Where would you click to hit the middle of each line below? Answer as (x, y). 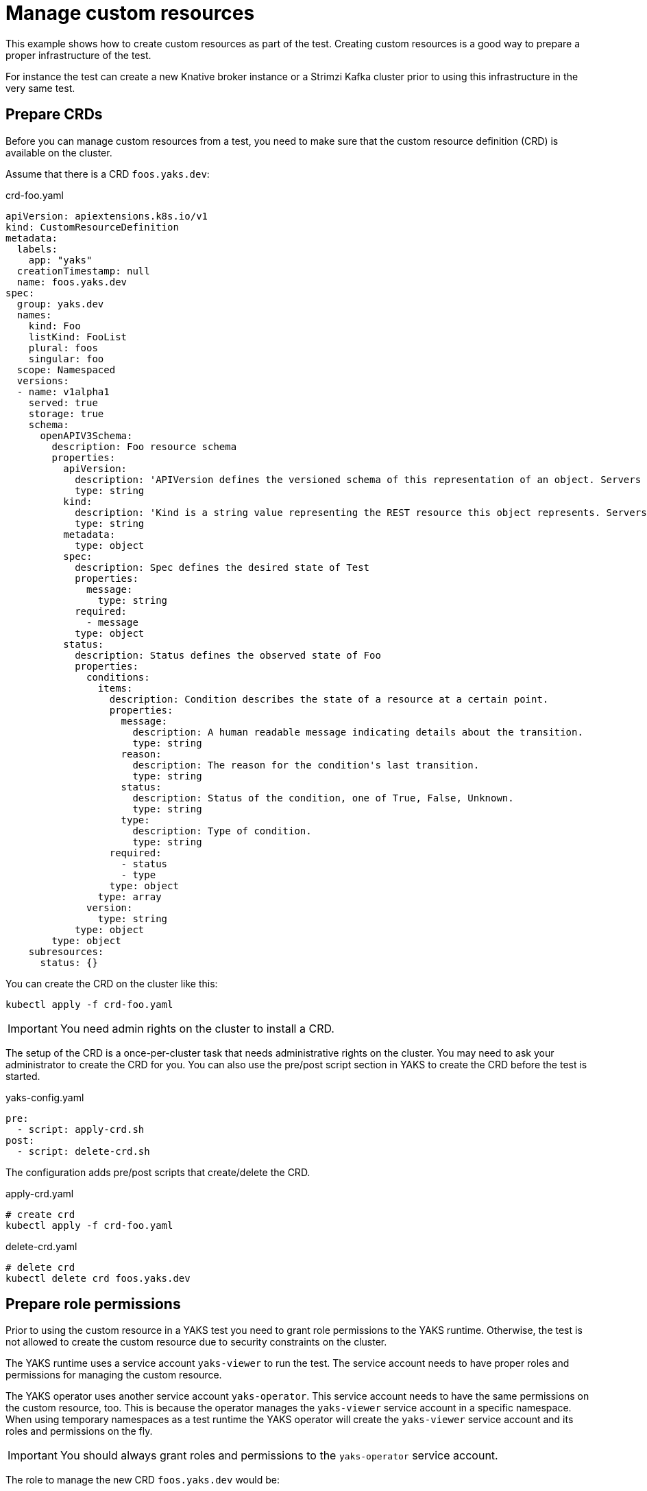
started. (23, 1076)
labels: (37, 249)
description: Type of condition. (222, 831)
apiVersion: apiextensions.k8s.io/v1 (107, 216)
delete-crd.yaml (41, 1246)
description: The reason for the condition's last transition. (306, 765)
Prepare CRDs (54, 115)
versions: (43, 380)
